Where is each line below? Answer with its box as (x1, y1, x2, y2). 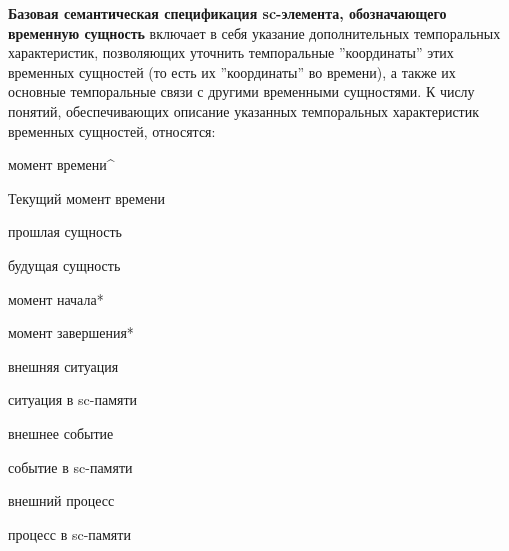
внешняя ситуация (8, 355, 119, 376)
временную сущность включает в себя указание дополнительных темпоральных (8, 22, 501, 43)
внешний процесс (8, 490, 115, 511)
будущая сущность (8, 254, 121, 275)
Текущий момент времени (8, 187, 166, 208)
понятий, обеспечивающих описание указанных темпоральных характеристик (8, 100, 480, 121)
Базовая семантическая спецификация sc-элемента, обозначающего (8, 3, 447, 23)
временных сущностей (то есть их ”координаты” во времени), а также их (8, 61, 456, 82)
